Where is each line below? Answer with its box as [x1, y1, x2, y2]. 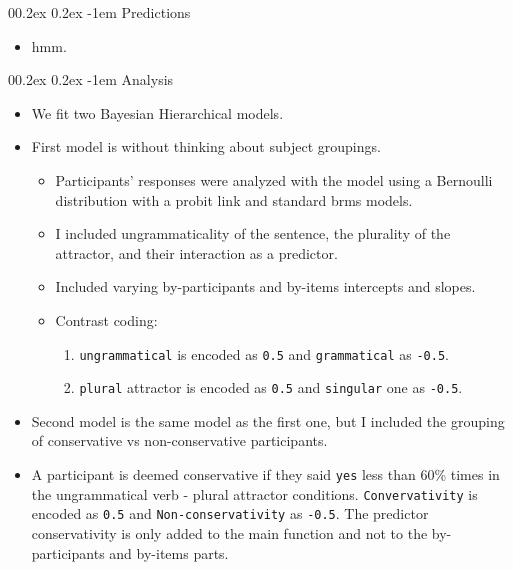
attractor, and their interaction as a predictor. [55, 242, 338, 263]
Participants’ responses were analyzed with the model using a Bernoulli [55, 169, 493, 190]
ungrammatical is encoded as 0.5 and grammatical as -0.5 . [79, 343, 449, 364]
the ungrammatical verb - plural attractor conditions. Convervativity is [31, 483, 478, 504]
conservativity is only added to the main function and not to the [31, 523, 428, 543]
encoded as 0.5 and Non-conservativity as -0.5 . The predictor [31, 503, 429, 524]
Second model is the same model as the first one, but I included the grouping [31, 410, 505, 431]
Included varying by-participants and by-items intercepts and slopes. [55, 276, 476, 297]
